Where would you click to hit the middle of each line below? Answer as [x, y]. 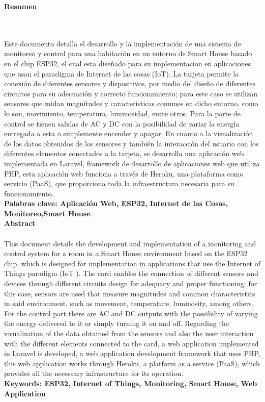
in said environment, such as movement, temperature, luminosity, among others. [129, 303]
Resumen [21, 6]
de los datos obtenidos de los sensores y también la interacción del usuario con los [131, 143]
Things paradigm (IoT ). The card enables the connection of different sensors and [131, 273]
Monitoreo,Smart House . [48, 213]
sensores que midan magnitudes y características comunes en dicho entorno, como [131, 103]
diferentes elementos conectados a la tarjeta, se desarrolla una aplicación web [124, 153]
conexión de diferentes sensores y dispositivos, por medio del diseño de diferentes [130, 83]
